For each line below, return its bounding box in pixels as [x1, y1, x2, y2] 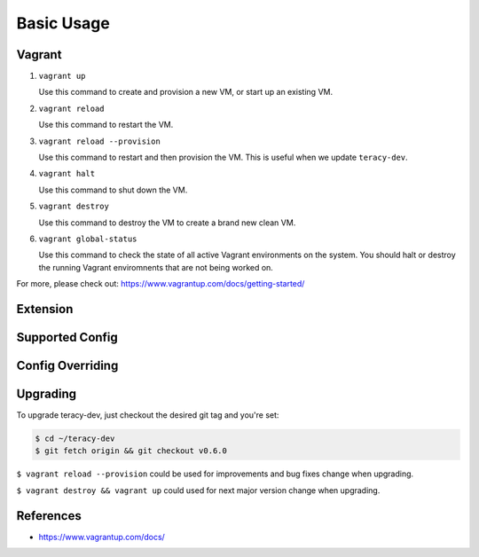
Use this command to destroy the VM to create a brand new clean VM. [38, 217, 296, 228]
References [16, 508, 82, 523]
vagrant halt [38, 169, 96, 179]
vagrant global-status [38, 233, 137, 244]
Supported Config [16, 329, 119, 345]
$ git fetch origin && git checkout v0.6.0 [35, 446, 228, 456]
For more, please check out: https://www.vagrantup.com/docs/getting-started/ [16, 278, 305, 289]
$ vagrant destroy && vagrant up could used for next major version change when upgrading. [16, 484, 381, 496]
